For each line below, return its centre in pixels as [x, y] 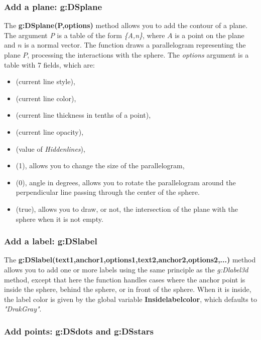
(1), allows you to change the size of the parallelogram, [100, 165]
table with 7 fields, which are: [49, 64]
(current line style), [45, 81]
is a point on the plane [210, 35]
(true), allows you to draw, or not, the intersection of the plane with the [127, 209]
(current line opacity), [50, 131]
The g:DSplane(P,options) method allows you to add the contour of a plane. [126, 25]
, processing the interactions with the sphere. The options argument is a [138, 55]
